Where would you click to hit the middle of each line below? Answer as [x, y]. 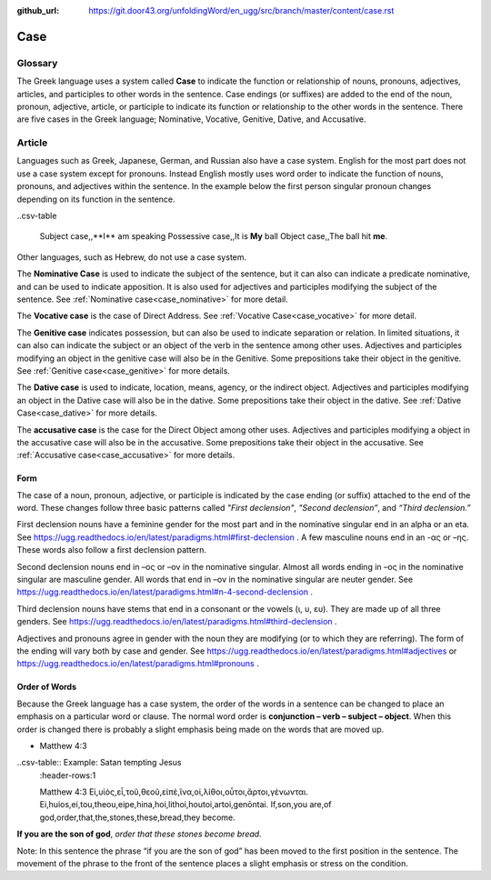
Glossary [37, 63]
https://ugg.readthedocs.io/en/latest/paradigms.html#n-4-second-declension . [165, 592]
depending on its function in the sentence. [96, 199]
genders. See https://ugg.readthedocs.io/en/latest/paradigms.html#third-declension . [177, 622]
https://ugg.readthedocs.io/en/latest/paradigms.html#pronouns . [138, 664]
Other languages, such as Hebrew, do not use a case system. [132, 257]
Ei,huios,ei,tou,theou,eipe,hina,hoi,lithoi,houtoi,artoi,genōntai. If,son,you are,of [185, 805]
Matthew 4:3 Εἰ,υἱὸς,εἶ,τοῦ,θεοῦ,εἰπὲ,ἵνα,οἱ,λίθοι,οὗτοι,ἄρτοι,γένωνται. [174, 792]
